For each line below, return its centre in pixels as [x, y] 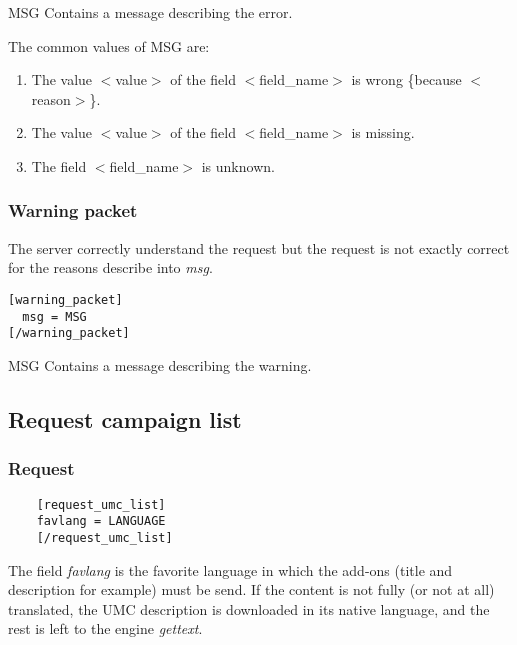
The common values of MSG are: [109, 45]
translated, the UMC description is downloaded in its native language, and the [249, 608]
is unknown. [238, 165]
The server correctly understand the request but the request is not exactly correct [259, 247]
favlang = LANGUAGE [101, 521]
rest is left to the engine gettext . [105, 628]
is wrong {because [406, 79]
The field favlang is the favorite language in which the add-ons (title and [230, 569]
